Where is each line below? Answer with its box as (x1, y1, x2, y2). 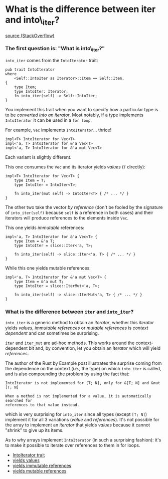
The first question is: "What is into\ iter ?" (5, 45, 105, 53)
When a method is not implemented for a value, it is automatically (5, 394, 151, 399)
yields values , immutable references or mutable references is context (5, 325, 149, 331)
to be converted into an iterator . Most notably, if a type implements (5, 112, 144, 118)
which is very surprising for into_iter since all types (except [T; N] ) (5, 411, 147, 417)
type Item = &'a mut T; (14, 279, 64, 284)
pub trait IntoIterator (5, 67, 55, 72)
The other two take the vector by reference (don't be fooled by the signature (5, 204, 163, 210)
